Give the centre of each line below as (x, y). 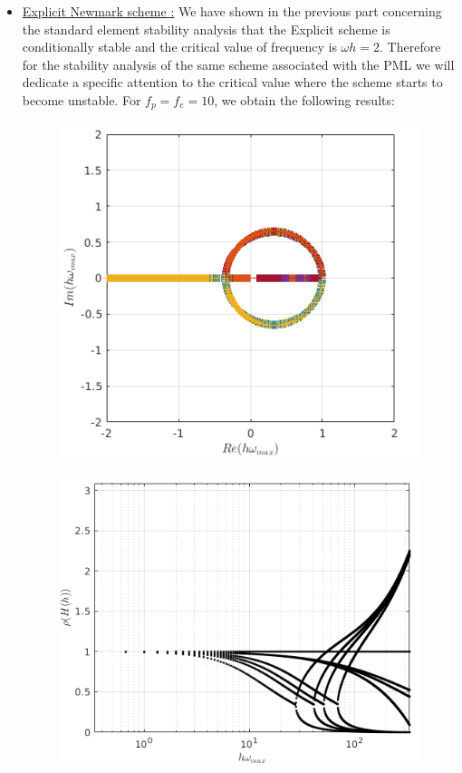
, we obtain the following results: (304, 99)
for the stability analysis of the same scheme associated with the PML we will (238, 64)
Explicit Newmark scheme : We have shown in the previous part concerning (232, 11)
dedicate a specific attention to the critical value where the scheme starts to (232, 82)
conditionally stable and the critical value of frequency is (179, 47)
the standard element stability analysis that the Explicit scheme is (206, 29)
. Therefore (410, 47)
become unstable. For (82, 99)
